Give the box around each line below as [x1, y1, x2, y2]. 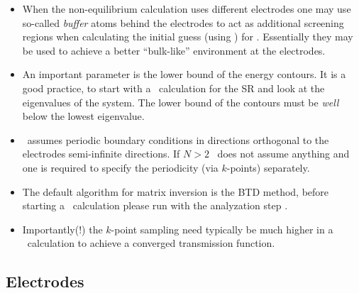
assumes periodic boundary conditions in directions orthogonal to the [27, 132, 329, 147]
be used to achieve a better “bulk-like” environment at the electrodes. [22, 43, 326, 57]
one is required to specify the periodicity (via [22, 160, 219, 175]
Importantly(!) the [22, 221, 103, 236]
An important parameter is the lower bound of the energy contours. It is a [22, 67, 346, 82]
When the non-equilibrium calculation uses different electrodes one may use [22, 1, 351, 16]
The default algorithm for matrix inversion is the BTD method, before [22, 184, 329, 199]
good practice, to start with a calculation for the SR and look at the [22, 80, 325, 95]
